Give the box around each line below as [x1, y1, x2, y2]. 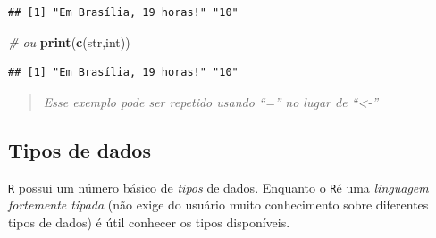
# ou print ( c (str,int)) [8, 32, 130, 51]
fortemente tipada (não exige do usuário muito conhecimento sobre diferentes [8, 195, 429, 214]
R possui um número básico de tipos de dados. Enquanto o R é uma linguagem [8, 177, 429, 196]
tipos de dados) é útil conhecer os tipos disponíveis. [8, 212, 290, 231]
